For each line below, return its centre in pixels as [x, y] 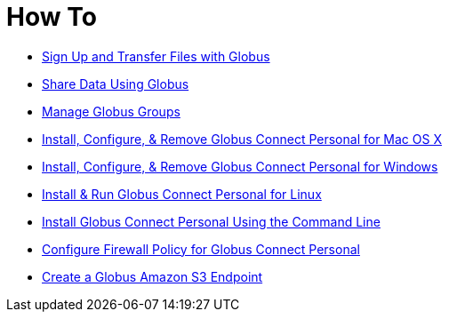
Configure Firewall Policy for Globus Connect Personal [201, 249]
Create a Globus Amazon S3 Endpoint [152, 276]
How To [52, 17]
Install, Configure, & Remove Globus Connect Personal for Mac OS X [242, 139]
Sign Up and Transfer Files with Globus [156, 56]
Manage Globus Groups [111, 111]
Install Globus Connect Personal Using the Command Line [211, 221]
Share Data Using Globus [116, 84]
